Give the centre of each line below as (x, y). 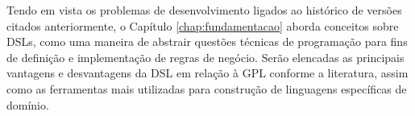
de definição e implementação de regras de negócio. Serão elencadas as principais (205, 57)
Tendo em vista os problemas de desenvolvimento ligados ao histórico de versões (204, 10)
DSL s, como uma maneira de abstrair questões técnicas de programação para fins (207, 41)
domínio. (28, 104)
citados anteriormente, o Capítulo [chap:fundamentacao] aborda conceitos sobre (203, 25)
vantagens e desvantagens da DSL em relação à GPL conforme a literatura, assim (207, 73)
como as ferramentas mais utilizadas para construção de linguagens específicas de (207, 88)
